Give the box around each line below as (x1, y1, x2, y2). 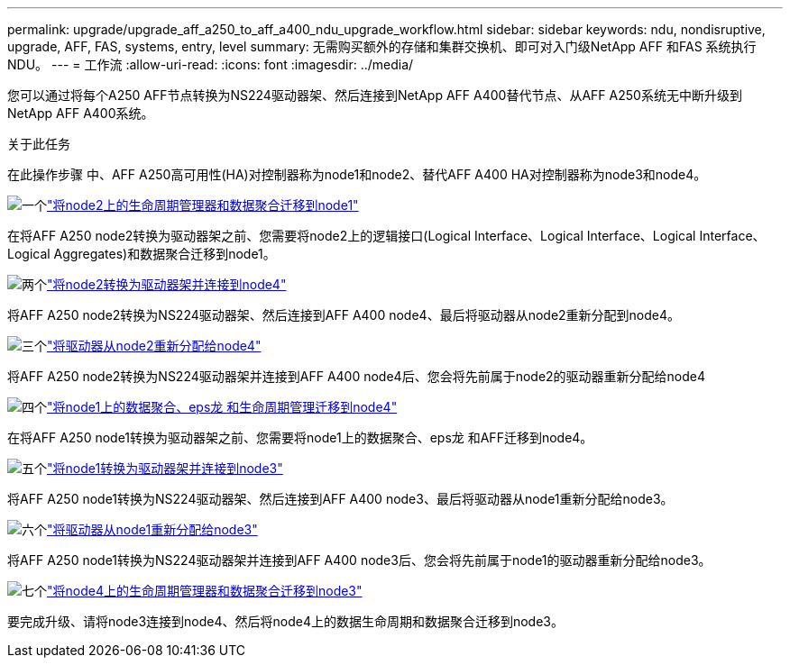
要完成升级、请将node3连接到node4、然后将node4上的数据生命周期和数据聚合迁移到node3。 (7, 614, 564, 629)
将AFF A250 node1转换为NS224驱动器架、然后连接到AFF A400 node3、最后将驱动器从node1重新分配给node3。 (7, 491, 674, 506)
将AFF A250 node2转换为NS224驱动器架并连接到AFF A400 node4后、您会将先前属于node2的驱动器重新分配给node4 (7, 369, 706, 384)
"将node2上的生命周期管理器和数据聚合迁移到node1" (47, 197, 359, 213)
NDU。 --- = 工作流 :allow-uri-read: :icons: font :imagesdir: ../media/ (7, 57, 414, 72)
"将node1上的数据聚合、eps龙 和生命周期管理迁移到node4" (47, 399, 398, 414)
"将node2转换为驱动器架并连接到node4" (47, 277, 287, 292)
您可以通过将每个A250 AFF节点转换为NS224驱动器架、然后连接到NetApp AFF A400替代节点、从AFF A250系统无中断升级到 (7, 87, 742, 103)
